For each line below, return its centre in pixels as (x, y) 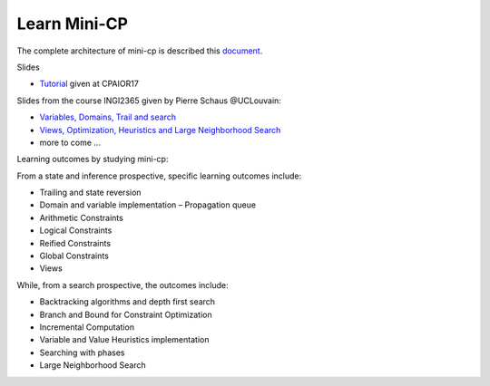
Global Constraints (74, 256)
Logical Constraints (76, 230)
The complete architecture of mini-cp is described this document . (140, 51)
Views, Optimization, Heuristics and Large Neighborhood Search (160, 130)
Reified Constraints (75, 243)
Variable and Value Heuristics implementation (124, 340)
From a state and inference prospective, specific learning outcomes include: (159, 176)
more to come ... (70, 142)
